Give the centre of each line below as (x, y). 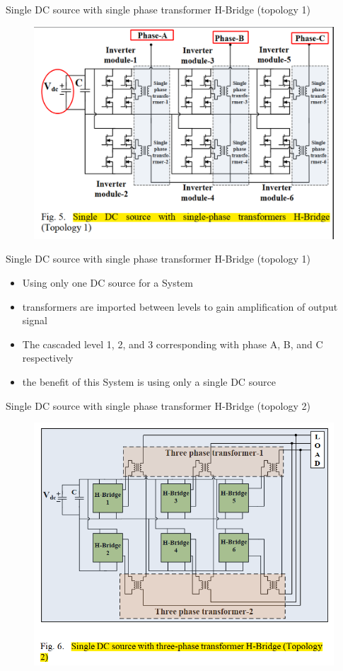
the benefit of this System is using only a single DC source (149, 381)
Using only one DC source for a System (108, 282)
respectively (48, 358)
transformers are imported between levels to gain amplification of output (180, 306)
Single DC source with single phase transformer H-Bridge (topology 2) (158, 405)
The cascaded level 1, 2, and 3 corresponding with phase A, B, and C (173, 344)
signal (35, 320)
